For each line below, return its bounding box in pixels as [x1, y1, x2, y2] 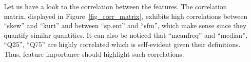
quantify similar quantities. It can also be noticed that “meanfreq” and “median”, [4, 30, 248, 40]
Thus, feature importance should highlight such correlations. [4, 48, 184, 59]
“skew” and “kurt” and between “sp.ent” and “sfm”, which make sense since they [4, 20, 247, 31]
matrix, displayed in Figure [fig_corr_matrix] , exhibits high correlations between [4, 11, 248, 21]
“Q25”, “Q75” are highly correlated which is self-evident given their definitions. [4, 39, 241, 49]
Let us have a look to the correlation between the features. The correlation [4, 1, 227, 11]
